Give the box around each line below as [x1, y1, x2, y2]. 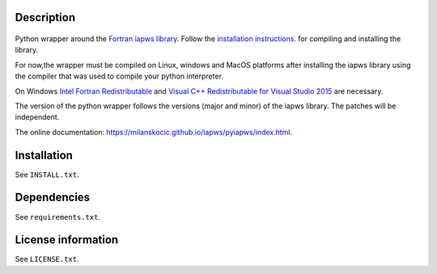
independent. [15, 112, 60, 122]
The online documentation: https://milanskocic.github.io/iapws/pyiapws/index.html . [15, 127, 293, 137]
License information [15, 233, 119, 247]
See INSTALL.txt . [15, 170, 80, 179]
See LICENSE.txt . [15, 255, 80, 264]
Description [15, 11, 76, 24]
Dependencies [15, 191, 91, 204]
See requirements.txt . [15, 212, 101, 221]
